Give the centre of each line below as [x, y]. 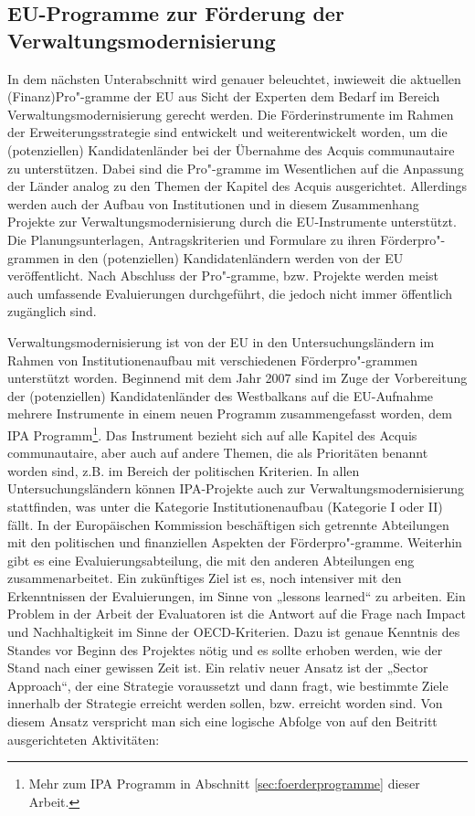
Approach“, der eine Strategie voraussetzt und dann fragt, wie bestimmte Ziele [228, 685]
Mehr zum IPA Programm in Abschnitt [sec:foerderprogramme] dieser [224, 784]
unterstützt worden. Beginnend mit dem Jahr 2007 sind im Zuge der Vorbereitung [237, 378]
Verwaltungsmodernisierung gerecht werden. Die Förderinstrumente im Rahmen [231, 114]
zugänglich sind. [52, 311]
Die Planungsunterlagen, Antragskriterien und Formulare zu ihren [192, 239]
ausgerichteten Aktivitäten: [84, 739]
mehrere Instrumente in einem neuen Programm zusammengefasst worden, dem [230, 413]
